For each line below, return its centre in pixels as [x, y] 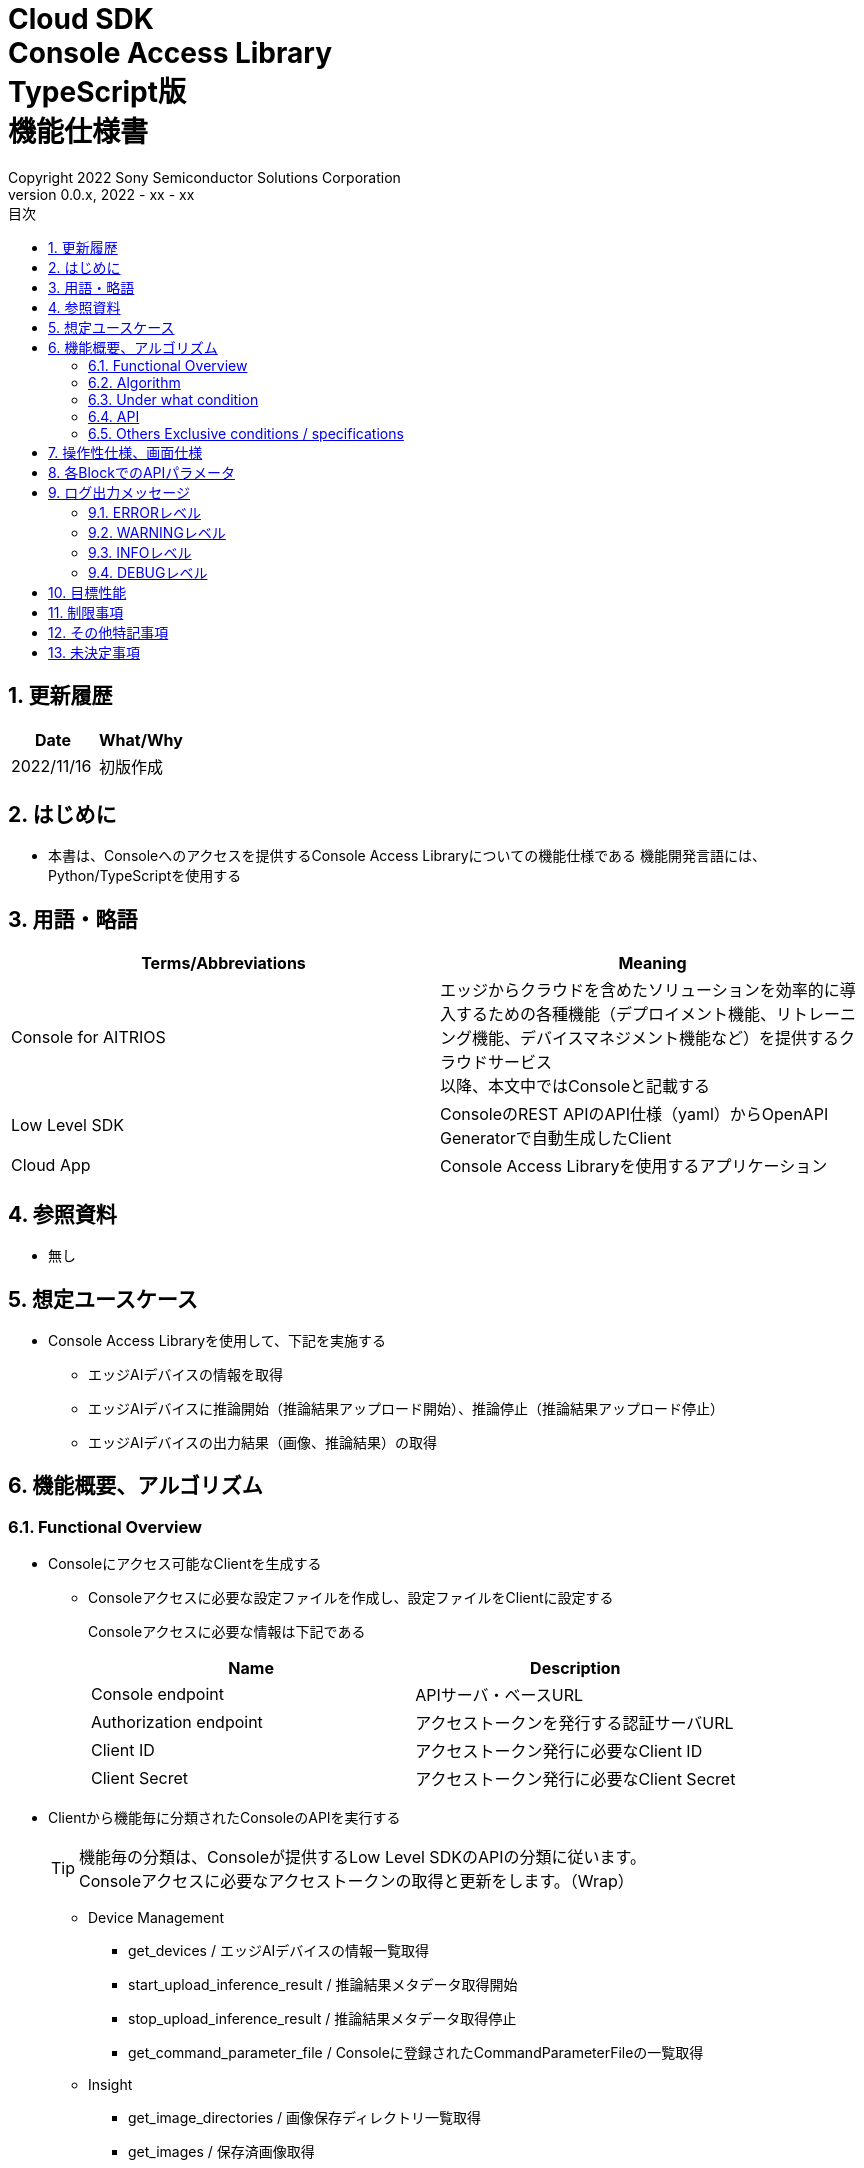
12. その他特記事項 [108, 632]
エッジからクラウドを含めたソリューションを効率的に [640, 990]
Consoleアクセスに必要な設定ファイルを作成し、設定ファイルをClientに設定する [351, 1598]
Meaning [652, 963]
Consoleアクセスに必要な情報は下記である [227, 1632]
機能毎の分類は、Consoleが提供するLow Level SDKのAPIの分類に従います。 [362, 1857]
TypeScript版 [97, 92]
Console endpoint [158, 1694]
